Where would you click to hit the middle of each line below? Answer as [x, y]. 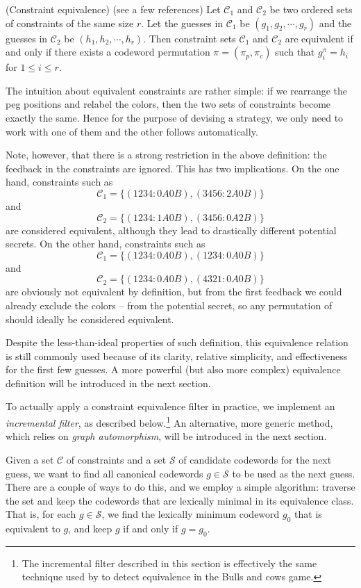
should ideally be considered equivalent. [90, 319]
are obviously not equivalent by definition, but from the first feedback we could [174, 292]
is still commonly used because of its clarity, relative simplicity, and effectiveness [177, 356]
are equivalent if [319, 38]
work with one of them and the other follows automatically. [132, 131]
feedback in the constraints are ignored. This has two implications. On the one [173, 168]
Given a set [30, 459]
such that [295, 52]
